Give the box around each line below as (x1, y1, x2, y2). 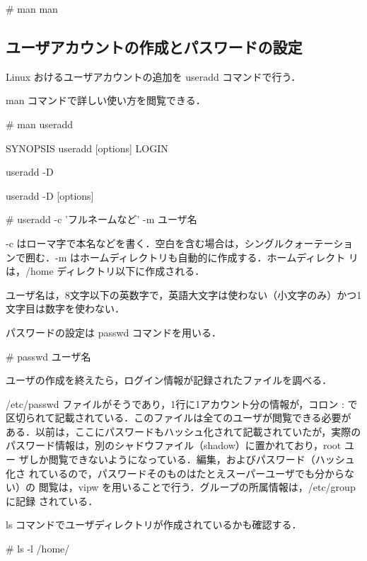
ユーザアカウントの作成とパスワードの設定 (6, 35, 303, 57)
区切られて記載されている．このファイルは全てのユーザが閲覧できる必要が (6, 410, 351, 425)
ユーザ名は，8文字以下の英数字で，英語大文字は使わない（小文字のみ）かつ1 (6, 287, 362, 302)
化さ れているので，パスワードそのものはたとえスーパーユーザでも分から (6, 465, 344, 480)
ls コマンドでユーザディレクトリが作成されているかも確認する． (6, 517, 302, 532)
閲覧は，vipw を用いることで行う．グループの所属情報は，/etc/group (38, 480, 356, 494)
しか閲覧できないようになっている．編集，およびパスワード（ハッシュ (28, 452, 355, 467)
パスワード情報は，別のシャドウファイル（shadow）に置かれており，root (6, 438, 342, 453)
